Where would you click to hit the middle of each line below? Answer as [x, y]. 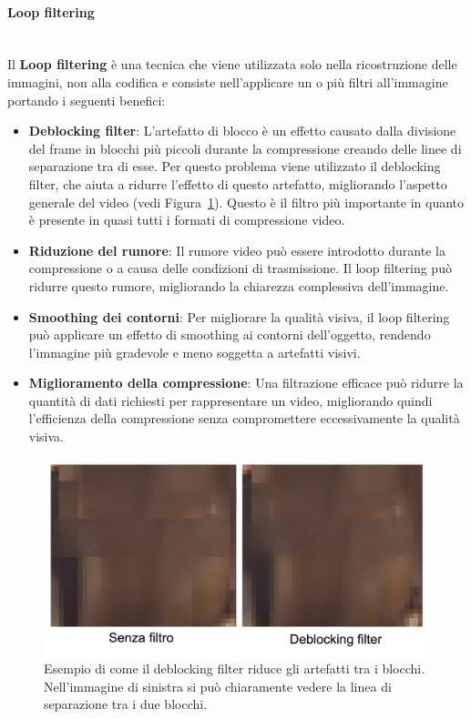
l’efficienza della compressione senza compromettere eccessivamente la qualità [244, 418]
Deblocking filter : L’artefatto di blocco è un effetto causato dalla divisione [242, 131]
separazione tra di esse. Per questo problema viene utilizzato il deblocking [235, 166]
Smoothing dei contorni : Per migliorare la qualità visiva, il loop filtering [239, 316]
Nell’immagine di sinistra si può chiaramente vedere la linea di [218, 686]
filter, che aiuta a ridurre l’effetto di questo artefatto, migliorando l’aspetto [238, 183]
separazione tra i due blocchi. [126, 704]
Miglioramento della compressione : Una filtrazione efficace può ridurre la [246, 383]
